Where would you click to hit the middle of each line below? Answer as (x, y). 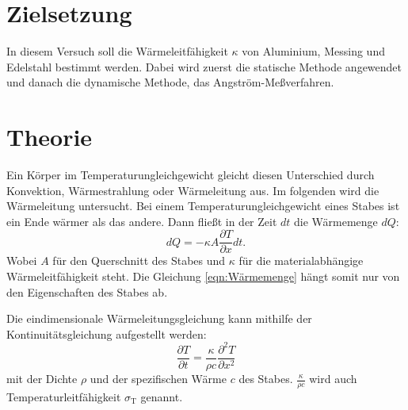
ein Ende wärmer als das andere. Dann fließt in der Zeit (142, 221)
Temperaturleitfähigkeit (64, 396)
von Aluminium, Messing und (313, 51)
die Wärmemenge (336, 221)
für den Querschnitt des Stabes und (139, 261)
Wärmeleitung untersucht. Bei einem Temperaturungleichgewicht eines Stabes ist (203, 206)
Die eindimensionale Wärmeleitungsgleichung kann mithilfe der (159, 318)
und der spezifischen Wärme (158, 378)
